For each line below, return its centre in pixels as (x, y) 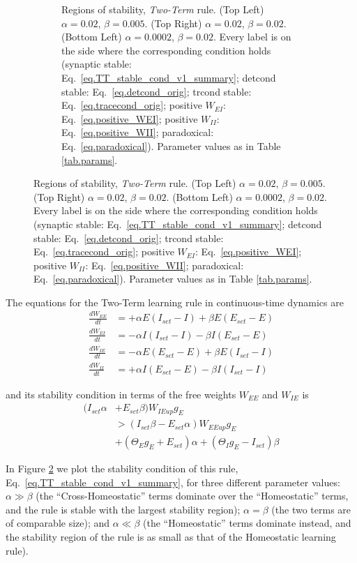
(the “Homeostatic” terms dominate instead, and (247, 523)
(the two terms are (311, 509)
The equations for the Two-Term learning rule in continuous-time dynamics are (175, 302)
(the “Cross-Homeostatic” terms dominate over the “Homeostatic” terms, (192, 496)
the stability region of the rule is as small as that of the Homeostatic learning (171, 537)
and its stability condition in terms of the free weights (121, 394)
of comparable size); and (58, 523)
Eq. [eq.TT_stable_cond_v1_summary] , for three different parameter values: (173, 482)
